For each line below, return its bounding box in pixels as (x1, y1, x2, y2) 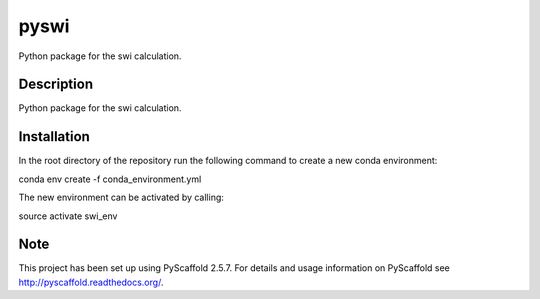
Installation (18, 128, 90, 145)
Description (18, 76, 94, 93)
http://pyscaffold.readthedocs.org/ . (18, 276, 164, 288)
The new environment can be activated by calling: (18, 191, 225, 204)
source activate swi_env (18, 210, 118, 222)
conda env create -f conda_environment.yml (18, 173, 202, 185)
